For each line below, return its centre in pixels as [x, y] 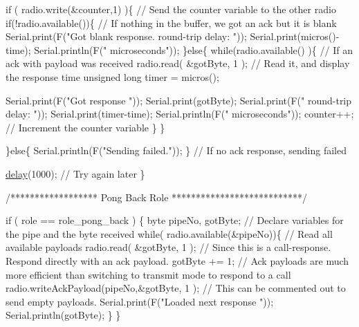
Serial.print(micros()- [295, 36]
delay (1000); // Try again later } [75, 173]
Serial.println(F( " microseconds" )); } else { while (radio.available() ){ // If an [193, 49]
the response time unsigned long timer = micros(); [112, 76]
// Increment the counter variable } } [85, 127]
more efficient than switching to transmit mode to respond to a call [148, 274]
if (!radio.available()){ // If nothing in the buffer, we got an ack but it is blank [171, 22]
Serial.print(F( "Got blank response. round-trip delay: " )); [126, 36]
